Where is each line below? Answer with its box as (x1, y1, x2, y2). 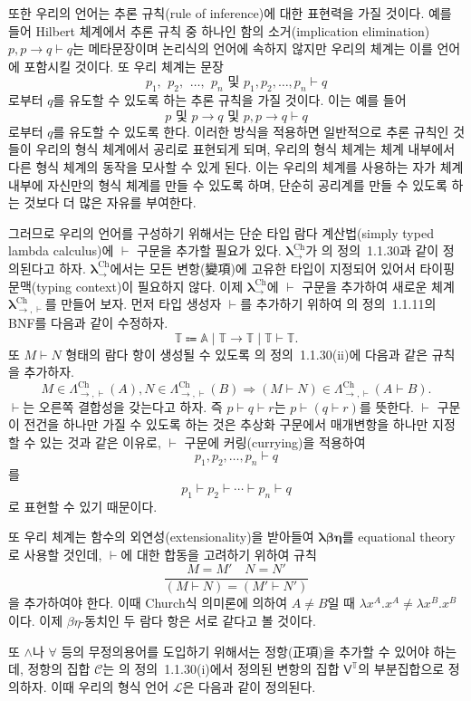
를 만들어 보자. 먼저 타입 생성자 (44, 294, 222, 313)
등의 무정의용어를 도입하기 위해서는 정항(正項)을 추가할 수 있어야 (61, 641, 429, 660)
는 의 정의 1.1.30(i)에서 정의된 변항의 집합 (102, 659, 340, 678)
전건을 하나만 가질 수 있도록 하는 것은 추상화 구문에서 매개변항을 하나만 (24, 415, 428, 434)
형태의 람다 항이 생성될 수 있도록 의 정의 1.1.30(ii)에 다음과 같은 (65, 344, 428, 363)
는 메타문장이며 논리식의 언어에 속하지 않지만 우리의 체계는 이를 (72, 39, 433, 58)
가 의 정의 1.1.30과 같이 (305, 241, 439, 260)
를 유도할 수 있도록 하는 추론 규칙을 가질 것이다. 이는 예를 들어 (53, 91, 407, 110)
